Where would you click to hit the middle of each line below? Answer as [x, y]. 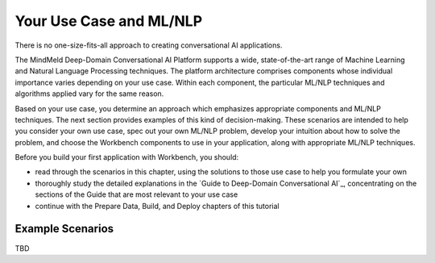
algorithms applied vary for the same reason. [89, 94]
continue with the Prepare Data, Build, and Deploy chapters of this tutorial [157, 206]
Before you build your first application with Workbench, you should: [127, 157]
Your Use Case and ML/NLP [109, 21]
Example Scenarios [64, 229]
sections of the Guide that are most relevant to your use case [137, 194]
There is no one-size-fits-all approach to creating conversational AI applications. [149, 45]
